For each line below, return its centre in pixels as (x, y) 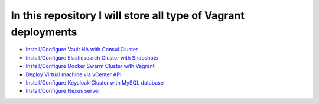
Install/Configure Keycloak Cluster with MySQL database (95, 82)
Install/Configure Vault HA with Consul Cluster (82, 50)
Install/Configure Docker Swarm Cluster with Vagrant (90, 66)
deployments (44, 32)
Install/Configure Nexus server (63, 91)
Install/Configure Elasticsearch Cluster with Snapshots (92, 58)
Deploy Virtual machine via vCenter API (74, 74)
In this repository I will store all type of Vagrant (128, 15)
